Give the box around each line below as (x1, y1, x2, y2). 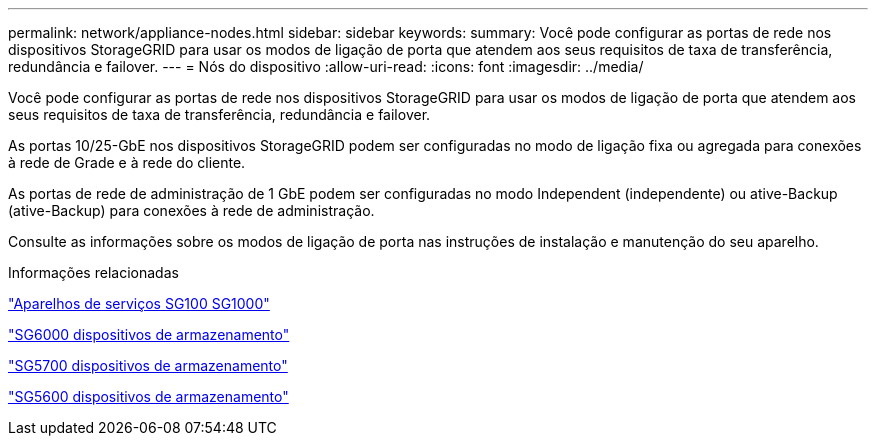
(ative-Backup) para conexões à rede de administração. (8, 202, 375, 219)
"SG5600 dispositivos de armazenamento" (8, 388, 289, 405)
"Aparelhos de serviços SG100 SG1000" (8, 295, 270, 312)
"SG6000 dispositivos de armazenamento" (8, 326, 290, 343)
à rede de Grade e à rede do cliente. (8, 154, 246, 171)
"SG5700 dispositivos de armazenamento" (8, 357, 288, 374)
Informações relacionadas (8, 264, 179, 281)
